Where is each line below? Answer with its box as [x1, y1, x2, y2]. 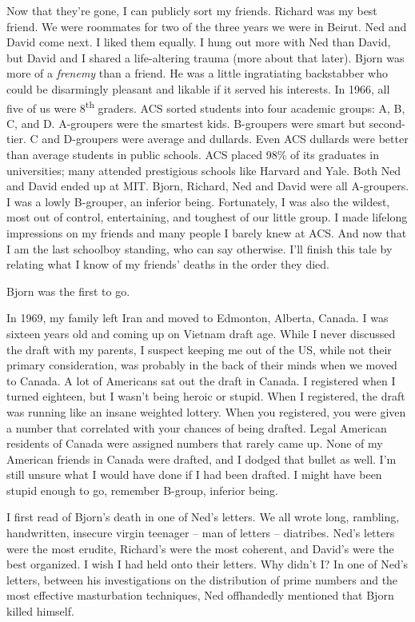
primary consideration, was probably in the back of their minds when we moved [6, 357, 397, 373]
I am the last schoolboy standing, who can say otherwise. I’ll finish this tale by [6, 240, 393, 257]
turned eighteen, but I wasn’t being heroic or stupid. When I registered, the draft [6, 388, 405, 405]
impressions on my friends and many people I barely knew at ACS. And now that [6, 224, 407, 241]
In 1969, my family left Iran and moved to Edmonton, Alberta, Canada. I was [6, 309, 389, 326]
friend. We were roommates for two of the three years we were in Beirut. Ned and [6, 18, 407, 34]
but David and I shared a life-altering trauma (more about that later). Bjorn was [6, 49, 405, 66]
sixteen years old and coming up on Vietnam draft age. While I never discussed [6, 325, 396, 341]
